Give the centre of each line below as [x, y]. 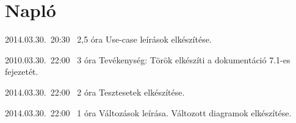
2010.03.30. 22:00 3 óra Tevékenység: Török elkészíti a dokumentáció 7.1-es [148, 59]
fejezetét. [22, 72]
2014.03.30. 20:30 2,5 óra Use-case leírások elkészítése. [108, 39]
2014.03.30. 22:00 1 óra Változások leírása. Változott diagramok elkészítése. [148, 112]
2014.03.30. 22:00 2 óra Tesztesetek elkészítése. [95, 92]
